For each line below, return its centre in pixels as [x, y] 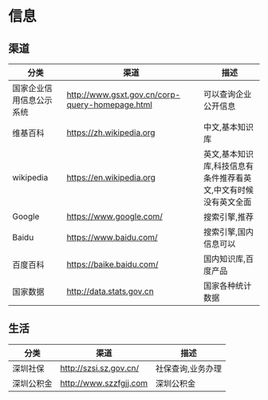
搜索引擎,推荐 [228, 217]
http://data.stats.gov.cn [110, 291]
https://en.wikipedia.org [111, 178]
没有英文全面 [227, 202]
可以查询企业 [227, 94]
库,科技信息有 [228, 166]
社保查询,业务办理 [188, 368]
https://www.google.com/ [115, 216]
